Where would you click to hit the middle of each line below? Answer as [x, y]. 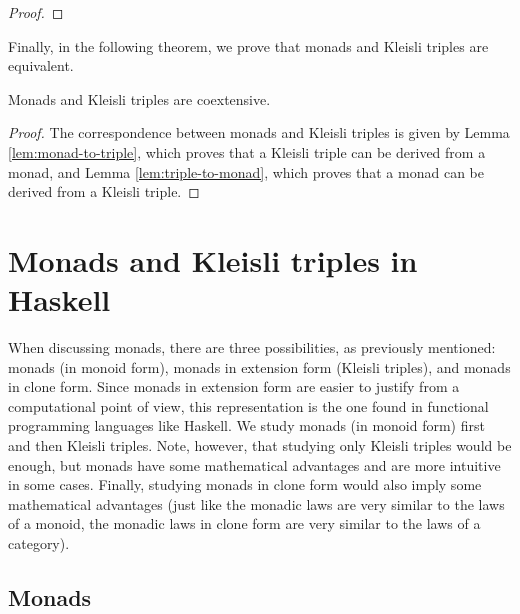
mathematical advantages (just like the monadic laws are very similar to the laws [256, 503]
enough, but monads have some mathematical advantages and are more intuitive [254, 464]
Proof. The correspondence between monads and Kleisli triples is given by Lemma [259, 132]
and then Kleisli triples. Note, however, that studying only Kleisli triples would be [260, 445]
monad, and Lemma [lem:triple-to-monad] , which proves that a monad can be [246, 171]
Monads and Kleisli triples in [213, 259]
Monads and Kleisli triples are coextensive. [139, 98]
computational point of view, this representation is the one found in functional [248, 405]
